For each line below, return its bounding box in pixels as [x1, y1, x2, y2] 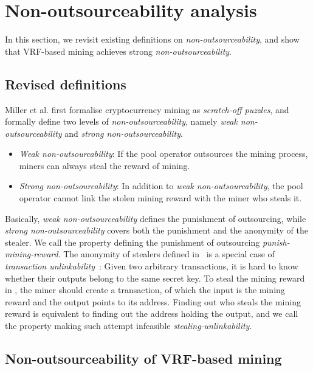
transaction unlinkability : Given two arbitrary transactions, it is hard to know [5, 260, 298, 272]
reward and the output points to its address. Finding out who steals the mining [5, 295, 301, 308]
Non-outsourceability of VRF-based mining [5, 349, 282, 367]
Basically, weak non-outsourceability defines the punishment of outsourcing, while [5, 212, 306, 224]
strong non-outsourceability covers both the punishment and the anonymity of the [5, 224, 308, 237]
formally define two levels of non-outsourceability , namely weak [5, 115, 238, 128]
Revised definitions [5, 74, 126, 93]
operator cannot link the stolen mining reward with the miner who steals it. [19, 192, 302, 204]
